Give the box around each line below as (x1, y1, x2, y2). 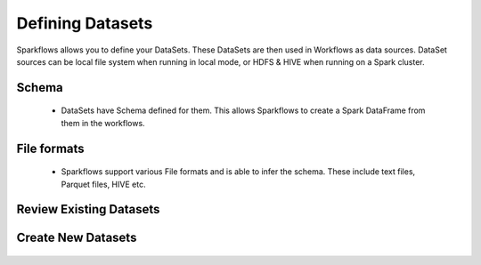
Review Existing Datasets (16, 202, 160, 217)
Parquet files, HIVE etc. (61, 179, 146, 189)
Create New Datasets (16, 230, 137, 245)
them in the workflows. (61, 117, 146, 128)
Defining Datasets (16, 13, 153, 33)
